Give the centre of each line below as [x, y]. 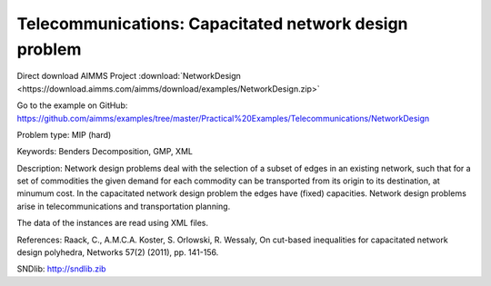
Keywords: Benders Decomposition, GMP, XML [105, 152]
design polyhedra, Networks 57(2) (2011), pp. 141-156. [118, 252]
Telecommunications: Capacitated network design [212, 24]
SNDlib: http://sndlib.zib [61, 269]
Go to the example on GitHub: [72, 105]
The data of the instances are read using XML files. [113, 223]
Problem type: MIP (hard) [64, 134]
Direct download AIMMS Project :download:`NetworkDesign [129, 76]
